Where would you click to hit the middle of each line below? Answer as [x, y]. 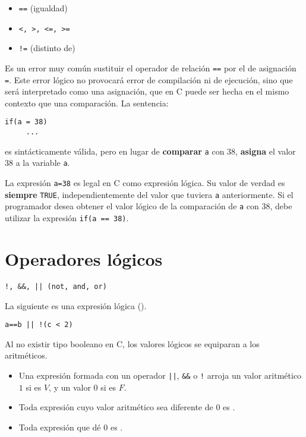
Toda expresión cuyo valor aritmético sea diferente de [116, 407]
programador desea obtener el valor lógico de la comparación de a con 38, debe [149, 206]
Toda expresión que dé [60, 427]
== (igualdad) [43, 8]
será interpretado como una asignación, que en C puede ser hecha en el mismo [147, 91]
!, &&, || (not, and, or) [56, 286]
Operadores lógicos [84, 258]
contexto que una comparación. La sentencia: [87, 103]
